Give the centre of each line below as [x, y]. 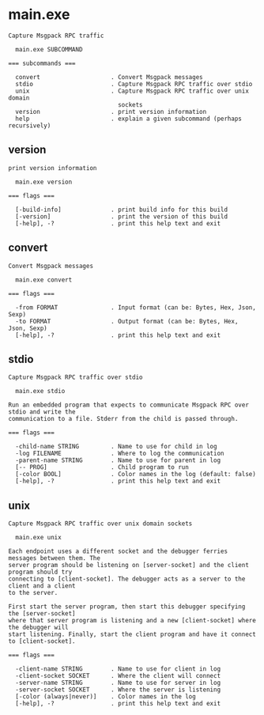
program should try [40, 572]
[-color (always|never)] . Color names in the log [106, 697]
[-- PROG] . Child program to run [102, 467]
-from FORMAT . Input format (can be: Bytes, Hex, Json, [136, 307]
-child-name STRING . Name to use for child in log [116, 447]
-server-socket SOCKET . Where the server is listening [118, 690]
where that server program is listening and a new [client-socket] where [132, 621]
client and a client [42, 586]
